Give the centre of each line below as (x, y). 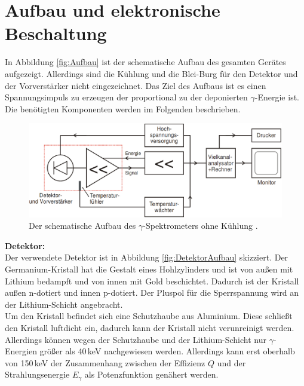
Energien (21, 351)
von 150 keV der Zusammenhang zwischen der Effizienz (105, 362)
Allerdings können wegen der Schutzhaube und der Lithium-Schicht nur (136, 339)
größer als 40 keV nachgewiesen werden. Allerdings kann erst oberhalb (167, 351)
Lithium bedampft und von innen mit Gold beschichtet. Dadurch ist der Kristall (152, 281)
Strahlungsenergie (37, 374)
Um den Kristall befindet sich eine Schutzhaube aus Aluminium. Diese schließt (149, 316)
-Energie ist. (277, 97)
